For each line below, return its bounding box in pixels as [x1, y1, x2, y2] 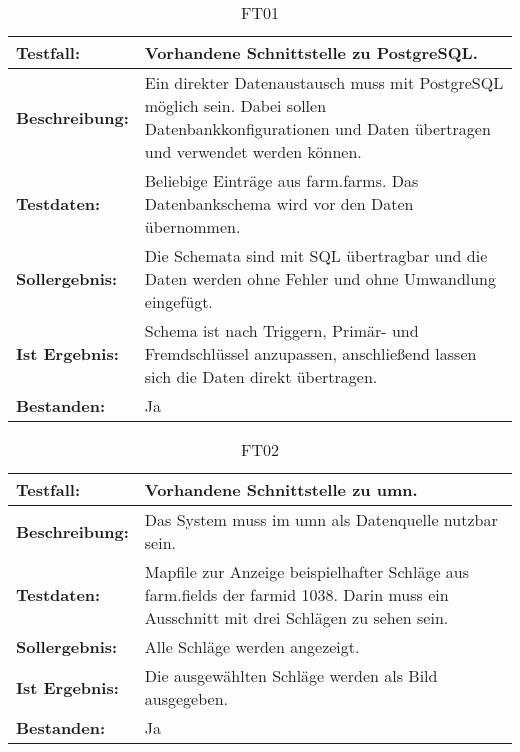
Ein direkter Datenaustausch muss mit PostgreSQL [144, 71, 504, 94]
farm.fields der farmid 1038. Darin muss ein [144, 583, 449, 606]
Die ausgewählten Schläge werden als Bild [144, 664, 438, 687]
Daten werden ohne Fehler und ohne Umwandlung [144, 267, 497, 290]
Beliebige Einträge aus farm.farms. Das [144, 169, 419, 192]
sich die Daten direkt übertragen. [144, 365, 378, 388]
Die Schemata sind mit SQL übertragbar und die [144, 244, 488, 267]
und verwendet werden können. [144, 140, 362, 163]
